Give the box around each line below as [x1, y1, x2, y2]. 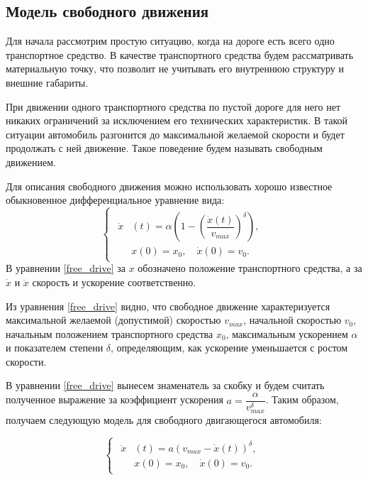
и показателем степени [6, 340, 104, 355]
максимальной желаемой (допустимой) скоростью [6, 312, 221, 327]
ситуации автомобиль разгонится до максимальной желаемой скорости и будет [6, 126, 345, 141]
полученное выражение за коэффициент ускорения [6, 392, 223, 407]
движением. [6, 154, 56, 169]
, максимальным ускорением [225, 326, 348, 341]
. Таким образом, [265, 392, 339, 407]
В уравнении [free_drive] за [6, 261, 126, 276]
